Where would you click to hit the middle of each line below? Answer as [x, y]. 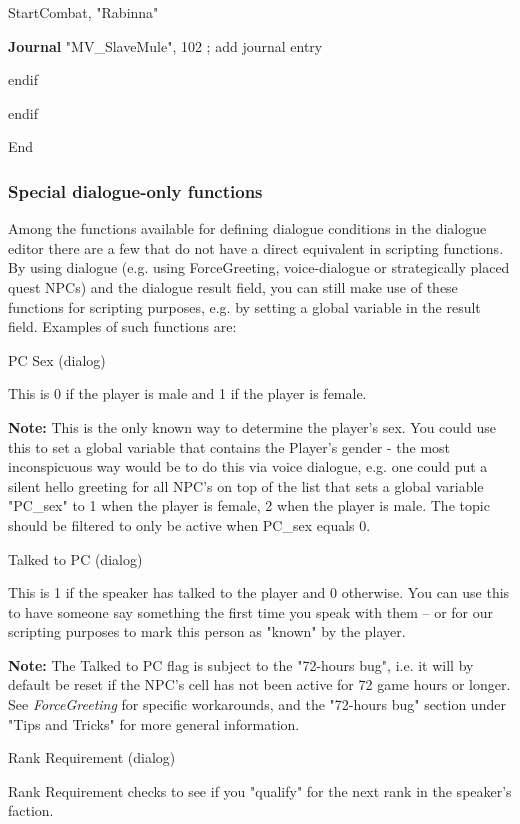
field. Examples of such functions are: [122, 326]
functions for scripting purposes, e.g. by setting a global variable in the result [244, 306]
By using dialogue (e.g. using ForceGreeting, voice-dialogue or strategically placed [259, 267]
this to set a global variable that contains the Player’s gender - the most [229, 446]
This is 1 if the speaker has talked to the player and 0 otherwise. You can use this [259, 592]
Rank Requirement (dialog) [92, 757]
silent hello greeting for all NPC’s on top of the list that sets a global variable [246, 485]
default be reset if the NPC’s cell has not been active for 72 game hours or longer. [259, 684]
